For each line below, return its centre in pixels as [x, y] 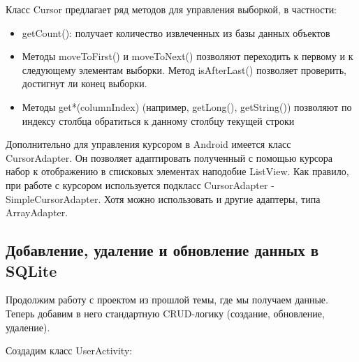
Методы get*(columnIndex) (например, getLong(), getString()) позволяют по [187, 106]
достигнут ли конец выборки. [85, 83]
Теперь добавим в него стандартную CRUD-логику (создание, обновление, [165, 313]
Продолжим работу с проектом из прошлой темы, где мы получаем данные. [167, 300]
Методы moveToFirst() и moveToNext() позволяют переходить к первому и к [188, 56]
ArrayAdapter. [37, 212]
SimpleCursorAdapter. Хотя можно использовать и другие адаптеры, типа [163, 198]
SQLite [31, 270]
